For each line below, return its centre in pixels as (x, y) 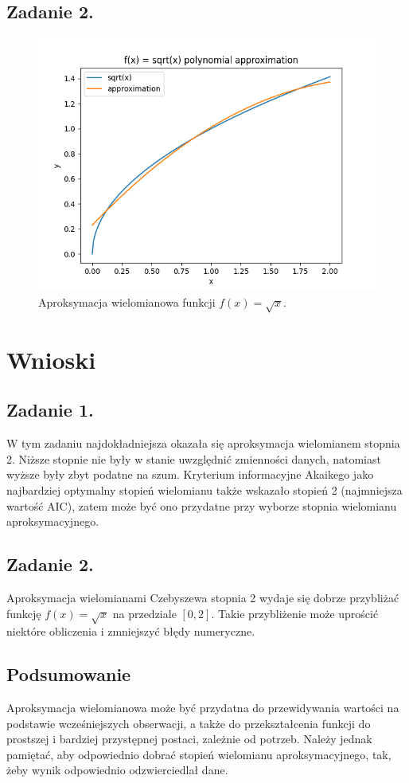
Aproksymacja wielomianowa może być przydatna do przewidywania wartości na (203, 708)
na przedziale (144, 613)
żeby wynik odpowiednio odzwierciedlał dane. (117, 770)
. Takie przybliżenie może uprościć (295, 613)
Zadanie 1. (50, 410)
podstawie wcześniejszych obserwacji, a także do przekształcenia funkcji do (189, 723)
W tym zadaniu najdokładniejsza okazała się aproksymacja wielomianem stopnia (203, 443)
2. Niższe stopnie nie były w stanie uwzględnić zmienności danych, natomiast (194, 458)
